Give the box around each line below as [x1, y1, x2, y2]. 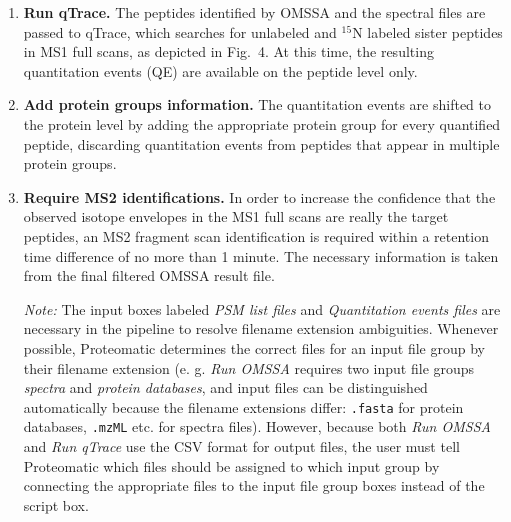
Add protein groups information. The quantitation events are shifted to [23, 94, 492, 115]
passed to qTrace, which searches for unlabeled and [23, 21, 337, 42]
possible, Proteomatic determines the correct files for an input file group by [23, 337, 485, 358]
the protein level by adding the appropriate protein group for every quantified [23, 113, 501, 134]
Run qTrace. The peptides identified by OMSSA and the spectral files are [23, 2, 486, 22]
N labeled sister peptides [352, 21, 503, 42]
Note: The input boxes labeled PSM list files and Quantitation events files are [23, 298, 501, 319]
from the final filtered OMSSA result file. [23, 265, 275, 286]
